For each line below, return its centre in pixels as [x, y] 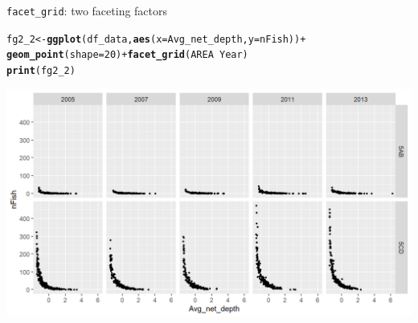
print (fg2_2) [41, 70]
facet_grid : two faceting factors [87, 10]
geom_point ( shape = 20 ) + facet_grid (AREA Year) [127, 55]
